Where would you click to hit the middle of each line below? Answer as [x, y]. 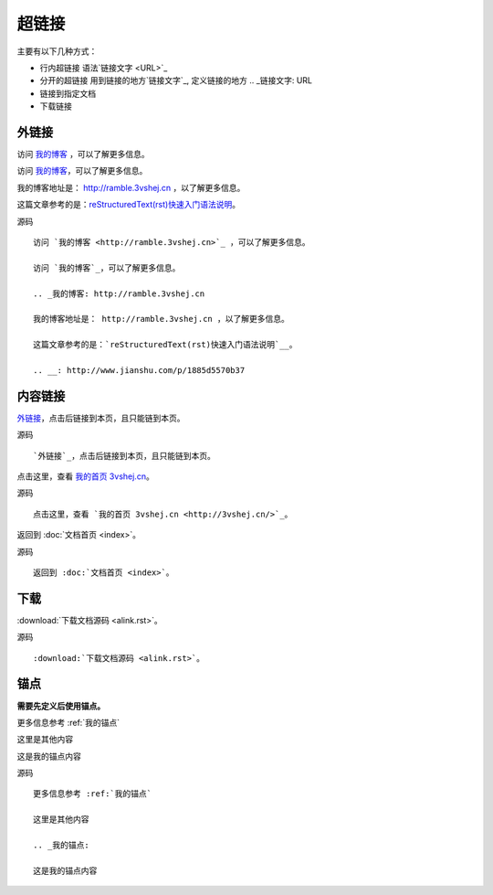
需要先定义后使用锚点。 [61, 706]
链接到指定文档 [68, 93]
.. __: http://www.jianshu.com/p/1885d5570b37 [139, 370]
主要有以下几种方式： [57, 51]
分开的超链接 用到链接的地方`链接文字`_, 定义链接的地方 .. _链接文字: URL [176, 80]
